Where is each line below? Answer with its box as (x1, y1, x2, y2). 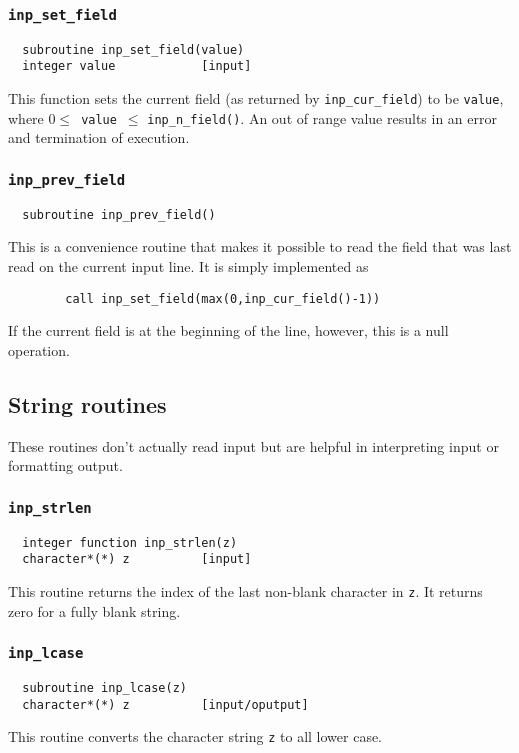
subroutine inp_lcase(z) (22, 680, 187, 695)
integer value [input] (22, 59, 252, 74)
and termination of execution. (8, 127, 190, 148)
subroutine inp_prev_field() (22, 207, 216, 222)
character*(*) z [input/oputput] (22, 697, 309, 712)
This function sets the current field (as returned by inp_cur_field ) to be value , (8, 88, 504, 109)
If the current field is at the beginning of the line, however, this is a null (8, 320, 449, 341)
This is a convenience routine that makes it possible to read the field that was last (8, 236, 512, 257)
